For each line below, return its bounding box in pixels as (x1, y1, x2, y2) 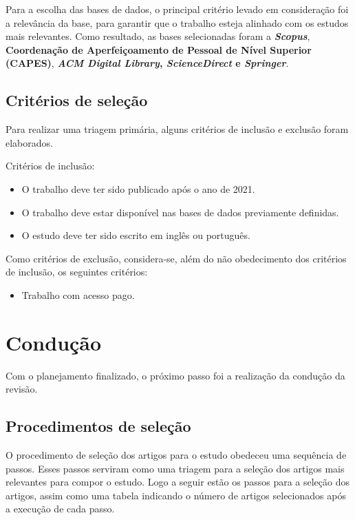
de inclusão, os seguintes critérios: (6, 264, 148, 279)
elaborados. (6, 135, 53, 149)
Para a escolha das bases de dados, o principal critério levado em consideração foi (6, 2, 349, 16)
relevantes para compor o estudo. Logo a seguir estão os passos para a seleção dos (6, 475, 350, 489)
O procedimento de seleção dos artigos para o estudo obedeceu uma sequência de (6, 448, 347, 462)
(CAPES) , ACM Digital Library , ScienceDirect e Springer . (6, 56, 289, 70)
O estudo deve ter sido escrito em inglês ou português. (21, 228, 250, 242)
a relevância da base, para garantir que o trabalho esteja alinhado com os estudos (6, 15, 349, 30)
